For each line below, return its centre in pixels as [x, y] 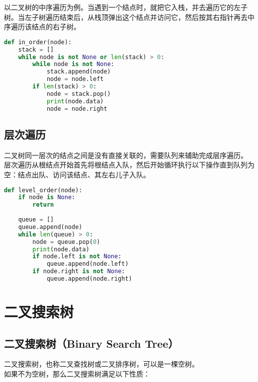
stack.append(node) [79, 72]
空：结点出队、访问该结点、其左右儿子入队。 [77, 174]
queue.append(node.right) [89, 279]
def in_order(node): [38, 42]
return [43, 205]
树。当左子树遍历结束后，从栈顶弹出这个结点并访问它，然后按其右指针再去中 [129, 17]
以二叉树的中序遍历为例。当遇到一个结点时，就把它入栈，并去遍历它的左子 [126, 7]
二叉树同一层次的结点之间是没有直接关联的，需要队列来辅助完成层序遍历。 [126, 155]
